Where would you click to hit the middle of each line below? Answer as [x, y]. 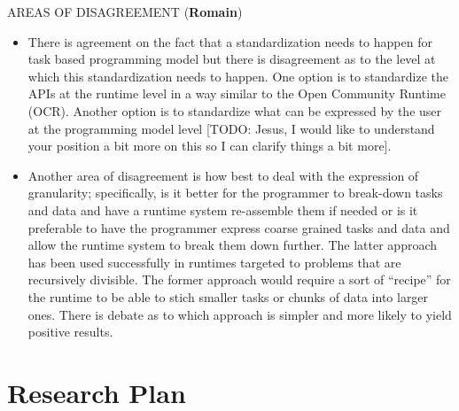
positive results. [70, 332]
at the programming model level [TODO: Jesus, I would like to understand [231, 128]
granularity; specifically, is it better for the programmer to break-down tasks [235, 193]
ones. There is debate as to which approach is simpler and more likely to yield [240, 314]
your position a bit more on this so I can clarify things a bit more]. [210, 146]
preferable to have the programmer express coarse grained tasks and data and [239, 227]
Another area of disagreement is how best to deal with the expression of [223, 175]
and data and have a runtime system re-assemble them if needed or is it [223, 209]
